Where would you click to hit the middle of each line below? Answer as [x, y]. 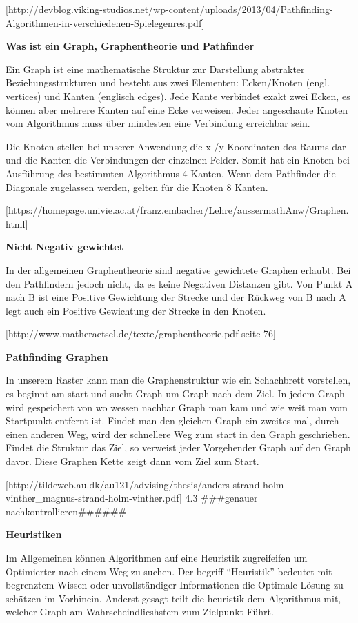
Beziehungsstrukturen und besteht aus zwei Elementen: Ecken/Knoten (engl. [168, 82]
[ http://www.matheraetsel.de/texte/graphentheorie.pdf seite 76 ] [141, 334]
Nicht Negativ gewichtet [64, 247]
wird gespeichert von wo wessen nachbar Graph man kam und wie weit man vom [177, 407]
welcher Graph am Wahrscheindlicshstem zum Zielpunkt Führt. [140, 612]
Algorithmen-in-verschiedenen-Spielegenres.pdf [104, 22]
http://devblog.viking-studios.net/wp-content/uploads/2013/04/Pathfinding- [170, 9]
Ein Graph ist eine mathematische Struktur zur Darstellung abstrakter [155, 69]
